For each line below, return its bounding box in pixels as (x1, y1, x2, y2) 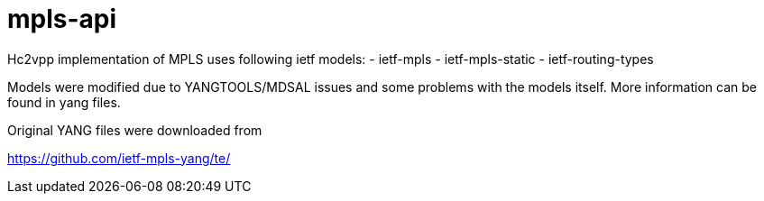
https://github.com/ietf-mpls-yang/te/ (7, 150, 231, 166)
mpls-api (7, 4, 117, 34)
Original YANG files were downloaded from (7, 122, 262, 138)
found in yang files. (7, 94, 121, 110)
